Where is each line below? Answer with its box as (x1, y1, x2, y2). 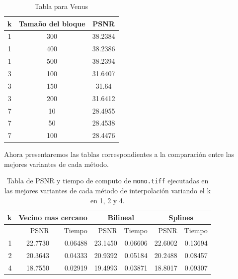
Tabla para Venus (34, 1, 88, 11)
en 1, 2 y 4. (90, 195, 125, 205)
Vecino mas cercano (18, 212, 87, 223)
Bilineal (107, 212, 134, 223)
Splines (168, 212, 193, 223)
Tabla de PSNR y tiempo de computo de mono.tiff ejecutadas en (6, 175, 209, 186)
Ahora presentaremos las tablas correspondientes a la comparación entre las (4, 149, 235, 159)
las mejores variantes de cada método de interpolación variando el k (4, 185, 211, 196)
